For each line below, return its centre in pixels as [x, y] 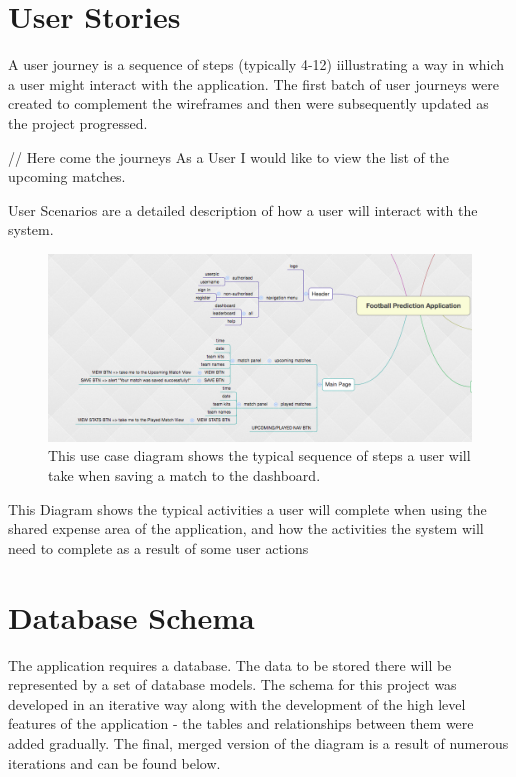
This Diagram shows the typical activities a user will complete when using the [247, 508]
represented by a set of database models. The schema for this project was [232, 684]
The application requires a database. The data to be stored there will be [230, 664]
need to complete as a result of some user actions [158, 547]
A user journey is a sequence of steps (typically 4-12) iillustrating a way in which [256, 64]
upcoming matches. [67, 176]
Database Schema [131, 616]
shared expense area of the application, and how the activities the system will [246, 528]
